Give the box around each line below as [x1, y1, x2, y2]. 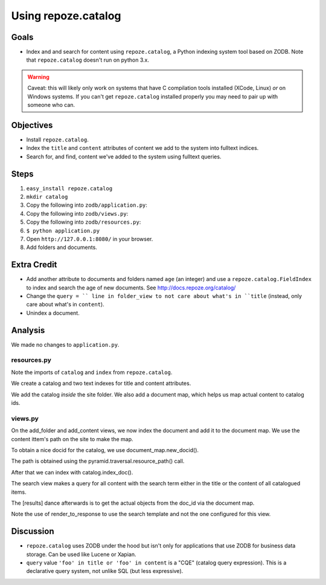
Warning [27, 73, 50, 80]
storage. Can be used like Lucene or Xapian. [26, 551, 136, 558]
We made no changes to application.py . [11, 341, 120, 348]
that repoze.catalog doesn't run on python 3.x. [26, 56, 149, 63]
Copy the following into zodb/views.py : [26, 210, 129, 217]
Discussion [11, 526, 54, 537]
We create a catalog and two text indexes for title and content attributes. [11, 380, 191, 387]
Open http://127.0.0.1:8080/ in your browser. [26, 235, 153, 242]
